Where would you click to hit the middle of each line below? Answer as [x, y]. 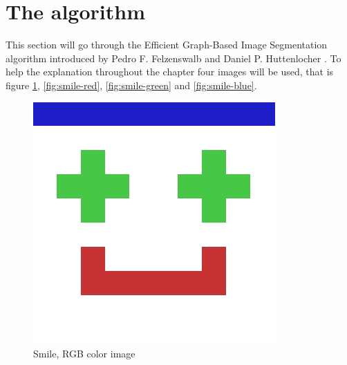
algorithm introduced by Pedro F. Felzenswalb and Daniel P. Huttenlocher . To [173, 58]
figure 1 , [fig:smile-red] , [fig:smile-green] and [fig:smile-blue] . [131, 85]
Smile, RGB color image [84, 354]
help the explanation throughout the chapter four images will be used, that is [170, 72]
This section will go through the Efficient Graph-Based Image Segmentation [167, 45]
